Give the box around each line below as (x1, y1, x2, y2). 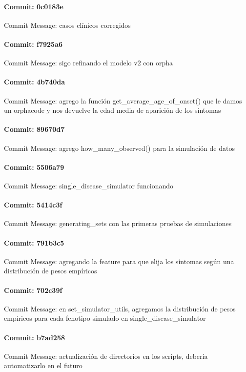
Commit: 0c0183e (4, 1, 63, 11)
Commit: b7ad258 (4, 332, 65, 342)
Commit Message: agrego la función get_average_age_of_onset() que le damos (4, 95, 242, 105)
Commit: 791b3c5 (4, 237, 64, 248)
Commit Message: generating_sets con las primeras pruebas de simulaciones (4, 218, 232, 228)
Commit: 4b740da (4, 77, 65, 87)
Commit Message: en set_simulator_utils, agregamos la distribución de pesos (4, 303, 236, 313)
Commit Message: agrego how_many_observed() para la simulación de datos (4, 143, 235, 153)
